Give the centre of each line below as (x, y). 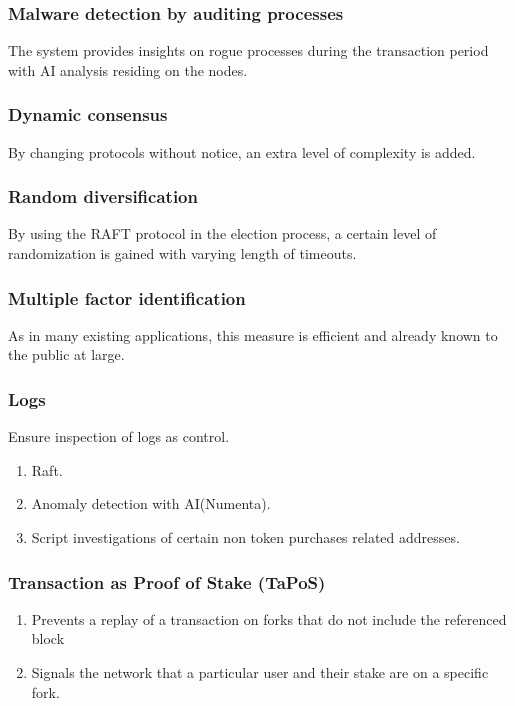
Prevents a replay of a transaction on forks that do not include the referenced (269, 618)
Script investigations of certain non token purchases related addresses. (245, 537)
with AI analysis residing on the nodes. (128, 69)
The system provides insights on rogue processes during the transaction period (248, 50)
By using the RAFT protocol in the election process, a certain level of (222, 233)
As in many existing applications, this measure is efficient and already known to (253, 334)
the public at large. (66, 354)
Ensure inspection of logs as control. (119, 436)
